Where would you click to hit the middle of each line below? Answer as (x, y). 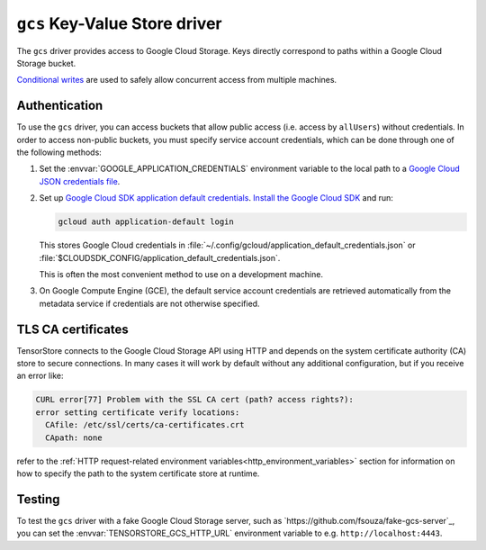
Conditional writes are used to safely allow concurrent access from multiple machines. (177, 80)
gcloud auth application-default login (146, 222)
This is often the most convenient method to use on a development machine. (181, 274)
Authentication (60, 106)
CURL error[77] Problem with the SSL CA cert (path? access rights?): (195, 400)
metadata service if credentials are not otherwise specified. (149, 303)
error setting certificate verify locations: (138, 412)
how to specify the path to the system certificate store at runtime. (138, 473)
